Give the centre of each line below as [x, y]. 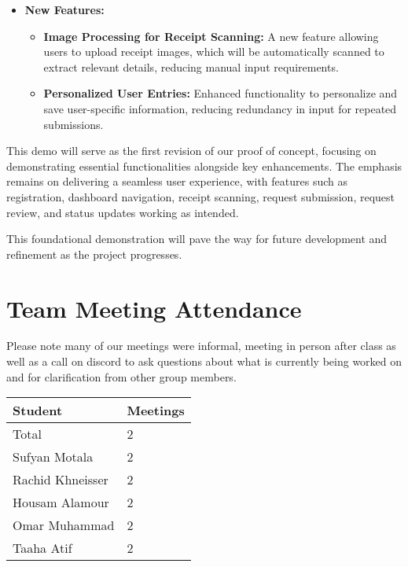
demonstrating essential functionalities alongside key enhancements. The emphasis [204, 166]
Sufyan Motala [53, 457]
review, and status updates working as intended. [123, 212]
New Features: [64, 9]
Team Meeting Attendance [154, 308]
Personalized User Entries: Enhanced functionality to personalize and [221, 93]
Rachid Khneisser [61, 480]
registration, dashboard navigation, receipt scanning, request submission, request [201, 196]
